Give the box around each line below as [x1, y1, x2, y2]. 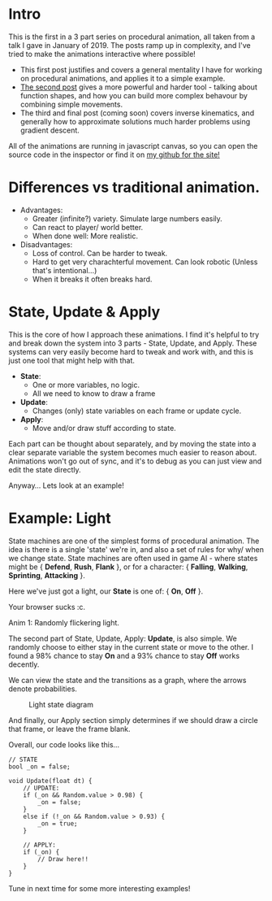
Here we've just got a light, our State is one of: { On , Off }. [8, 586, 204, 596]
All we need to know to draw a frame [32, 388, 156, 398]
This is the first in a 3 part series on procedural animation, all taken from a [8, 32, 256, 41]
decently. [8, 659, 40, 669]
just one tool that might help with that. [8, 355, 136, 365]
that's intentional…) [32, 265, 97, 275]
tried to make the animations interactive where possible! [8, 49, 196, 59]
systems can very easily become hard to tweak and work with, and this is [8, 346, 254, 356]
